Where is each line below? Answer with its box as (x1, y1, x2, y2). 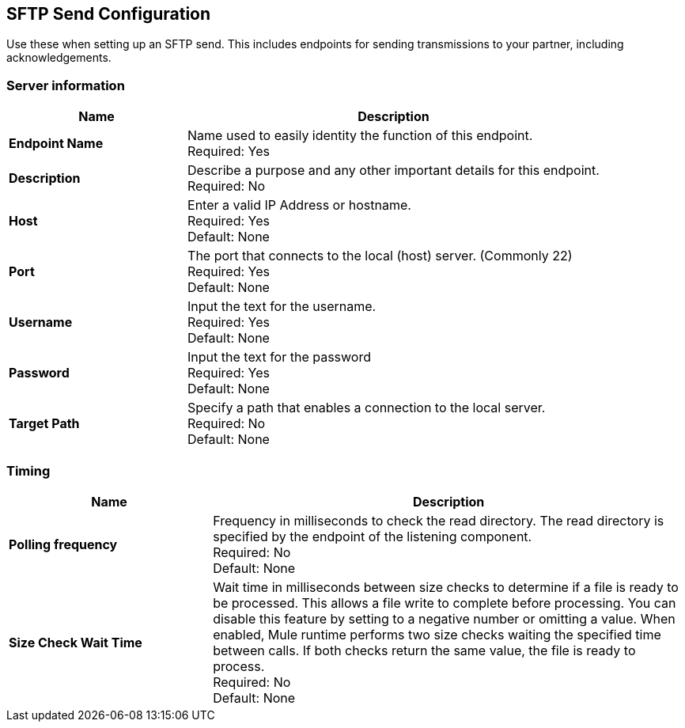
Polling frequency (9, 536, 118, 552)
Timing (6, 462, 51, 479)
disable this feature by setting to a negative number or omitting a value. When (213, 610, 676, 627)
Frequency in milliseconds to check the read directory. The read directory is (213, 512, 664, 529)
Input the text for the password (187, 349, 372, 366)
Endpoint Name (9, 135, 104, 152)
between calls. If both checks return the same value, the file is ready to (213, 642, 636, 658)
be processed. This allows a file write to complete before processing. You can (213, 594, 676, 611)
